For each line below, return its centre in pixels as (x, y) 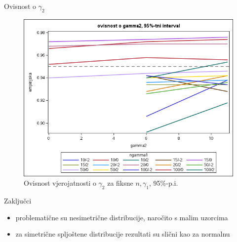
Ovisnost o (20, 6)
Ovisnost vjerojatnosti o (60, 183)
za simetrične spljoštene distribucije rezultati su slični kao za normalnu (123, 234)
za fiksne (120, 183)
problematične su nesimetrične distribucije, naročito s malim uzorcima (122, 217)
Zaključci (18, 201)
